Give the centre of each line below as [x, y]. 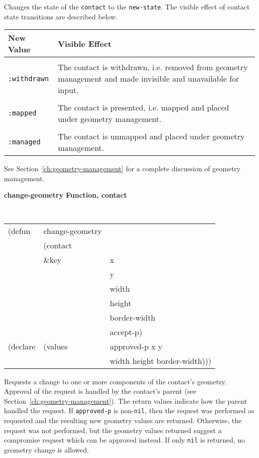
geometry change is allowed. [47, 449]
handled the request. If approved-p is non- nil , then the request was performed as [129, 410]
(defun [19, 230]
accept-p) [126, 332]
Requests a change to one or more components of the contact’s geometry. [115, 381]
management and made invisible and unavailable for [148, 79]
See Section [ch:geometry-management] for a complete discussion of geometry [122, 169]
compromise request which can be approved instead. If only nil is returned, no [125, 440]
